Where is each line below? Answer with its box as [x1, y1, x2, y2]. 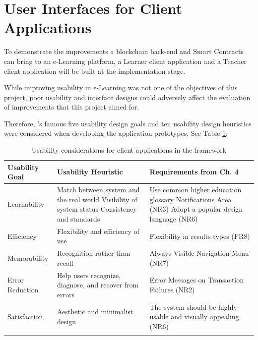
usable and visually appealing [149, 311, 239, 322]
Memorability [7, 252, 49, 263]
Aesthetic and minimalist [57, 306, 133, 317]
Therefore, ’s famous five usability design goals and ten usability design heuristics [4, 118, 252, 128]
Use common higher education [149, 184, 242, 195]
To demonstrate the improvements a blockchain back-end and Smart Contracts [4, 46, 244, 57]
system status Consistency [57, 204, 137, 214]
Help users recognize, [57, 270, 121, 280]
